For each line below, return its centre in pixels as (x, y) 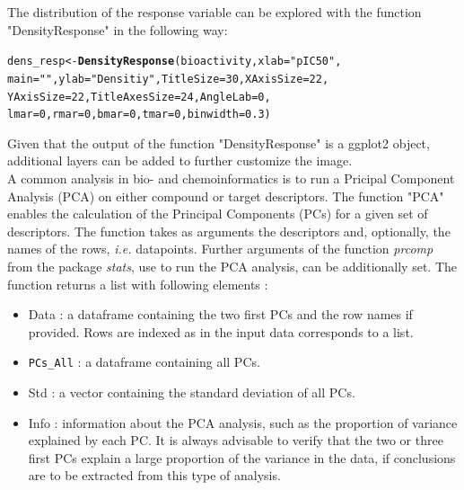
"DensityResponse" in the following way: (118, 29)
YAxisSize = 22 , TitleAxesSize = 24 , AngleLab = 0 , (139, 97)
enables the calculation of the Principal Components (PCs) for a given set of (218, 214)
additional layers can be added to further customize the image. (180, 160)
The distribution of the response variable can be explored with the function (214, 12)
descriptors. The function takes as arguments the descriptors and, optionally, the (229, 231)
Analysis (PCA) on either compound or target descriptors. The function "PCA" (226, 196)
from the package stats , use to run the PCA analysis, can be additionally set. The (232, 266)
